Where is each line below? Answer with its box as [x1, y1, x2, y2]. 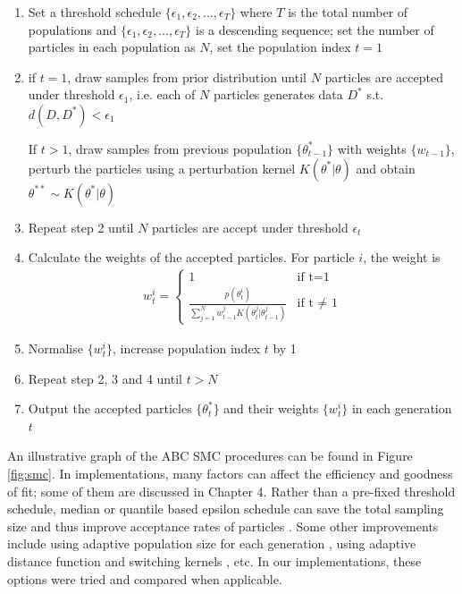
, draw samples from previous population [68, 139, 292, 157]
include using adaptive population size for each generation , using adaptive [7, 534, 416, 553]
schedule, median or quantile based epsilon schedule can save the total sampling [7, 499, 444, 518]
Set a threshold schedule [28, 3, 162, 21]
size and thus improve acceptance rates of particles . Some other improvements [7, 516, 439, 535]
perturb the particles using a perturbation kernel [28, 158, 296, 177]
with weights [337, 139, 407, 157]
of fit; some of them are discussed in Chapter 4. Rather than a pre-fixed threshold [7, 481, 456, 500]
